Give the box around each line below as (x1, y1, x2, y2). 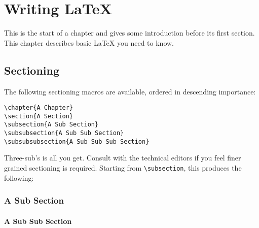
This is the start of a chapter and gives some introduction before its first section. (4, 27, 255, 38)
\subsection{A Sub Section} (4, 121, 99, 128)
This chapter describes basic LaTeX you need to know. (4, 37, 174, 48)
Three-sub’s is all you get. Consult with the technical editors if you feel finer (4, 152, 241, 163)
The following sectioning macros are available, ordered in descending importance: (4, 86, 256, 96)
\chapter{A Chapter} (4, 104, 73, 112)
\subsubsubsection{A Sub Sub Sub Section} (4, 138, 150, 145)
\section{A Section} (4, 112, 73, 120)
